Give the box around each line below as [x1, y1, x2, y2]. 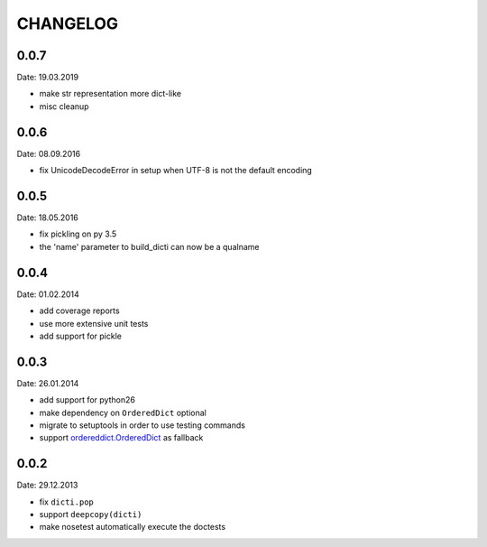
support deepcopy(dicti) [39, 509, 142, 520]
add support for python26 [39, 394, 135, 405]
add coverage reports [39, 305, 121, 316]
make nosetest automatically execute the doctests [39, 522, 225, 533]
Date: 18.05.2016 [16, 212, 78, 223]
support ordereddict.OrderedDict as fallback [39, 432, 204, 443]
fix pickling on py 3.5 [39, 228, 117, 239]
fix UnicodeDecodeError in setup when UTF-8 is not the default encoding [39, 165, 313, 176]
